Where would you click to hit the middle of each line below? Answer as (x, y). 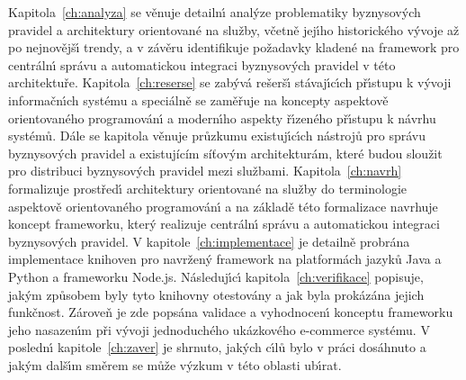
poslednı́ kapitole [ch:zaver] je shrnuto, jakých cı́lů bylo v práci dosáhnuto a (217, 347)
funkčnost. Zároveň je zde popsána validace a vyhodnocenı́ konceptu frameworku (231, 312)
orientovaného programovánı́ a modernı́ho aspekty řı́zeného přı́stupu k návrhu (222, 118)
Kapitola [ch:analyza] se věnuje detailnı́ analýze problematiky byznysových (215, 12)
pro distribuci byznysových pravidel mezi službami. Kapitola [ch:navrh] (205, 171)
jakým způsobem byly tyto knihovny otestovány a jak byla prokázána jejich (216, 294)
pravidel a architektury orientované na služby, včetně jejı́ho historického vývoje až (234, 29)
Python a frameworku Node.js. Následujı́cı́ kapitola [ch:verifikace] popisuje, (216, 276)
